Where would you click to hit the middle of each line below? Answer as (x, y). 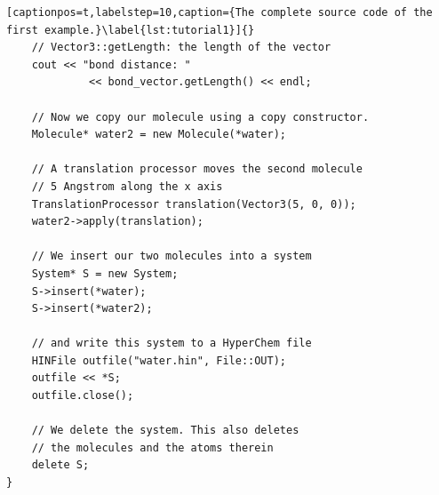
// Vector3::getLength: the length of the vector (181, 48)
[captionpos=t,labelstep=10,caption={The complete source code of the (219, 12)
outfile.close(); (83, 396)
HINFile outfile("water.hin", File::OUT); (159, 360)
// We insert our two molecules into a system (172, 256)
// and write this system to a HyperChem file (172, 343)
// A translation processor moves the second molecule (197, 169)
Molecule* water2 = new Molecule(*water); (159, 135)
